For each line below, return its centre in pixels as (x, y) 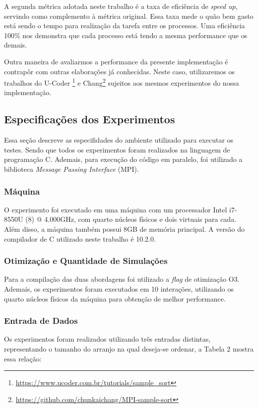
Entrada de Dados (41, 321)
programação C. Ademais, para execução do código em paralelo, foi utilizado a (123, 159)
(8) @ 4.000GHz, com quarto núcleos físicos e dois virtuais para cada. (131, 219)
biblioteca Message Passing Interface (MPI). (71, 169)
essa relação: (23, 358)
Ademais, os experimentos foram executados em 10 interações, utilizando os (119, 288)
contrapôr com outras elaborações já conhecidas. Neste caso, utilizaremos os (120, 71)
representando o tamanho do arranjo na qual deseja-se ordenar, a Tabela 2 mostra (129, 348)
